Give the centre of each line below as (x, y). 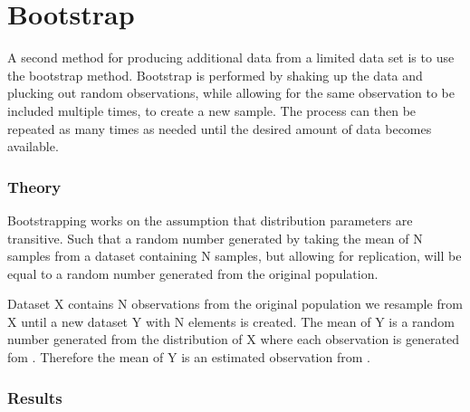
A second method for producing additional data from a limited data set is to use (231, 57)
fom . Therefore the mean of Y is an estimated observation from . (189, 357)
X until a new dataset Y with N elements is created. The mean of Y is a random (231, 321)
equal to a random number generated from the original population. (193, 273)
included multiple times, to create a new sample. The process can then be (212, 110)
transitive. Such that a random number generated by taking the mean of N (215, 238)
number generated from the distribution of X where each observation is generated (234, 339)
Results (35, 397)
